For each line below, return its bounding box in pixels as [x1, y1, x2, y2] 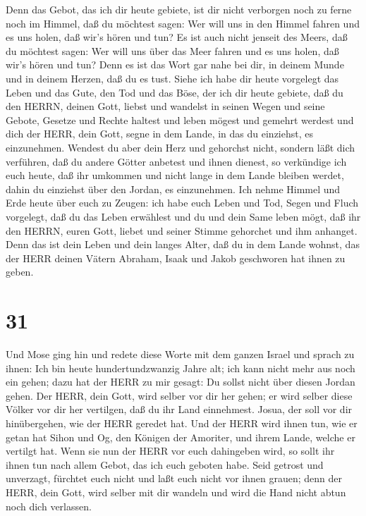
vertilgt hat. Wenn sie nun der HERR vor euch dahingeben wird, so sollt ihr [6, 443, 335, 458]
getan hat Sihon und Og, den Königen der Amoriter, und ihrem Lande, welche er [6, 429, 355, 444]
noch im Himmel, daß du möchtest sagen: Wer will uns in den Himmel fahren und [6, 16, 360, 30]
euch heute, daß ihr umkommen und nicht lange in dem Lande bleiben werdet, [6, 168, 344, 183]
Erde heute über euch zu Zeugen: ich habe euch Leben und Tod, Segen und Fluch [6, 195, 359, 210]
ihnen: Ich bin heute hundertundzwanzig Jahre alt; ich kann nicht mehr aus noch [6, 360, 355, 375]
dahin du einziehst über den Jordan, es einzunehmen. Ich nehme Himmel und [6, 181, 341, 196]
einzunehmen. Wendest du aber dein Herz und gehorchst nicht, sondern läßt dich [6, 140, 355, 154]
